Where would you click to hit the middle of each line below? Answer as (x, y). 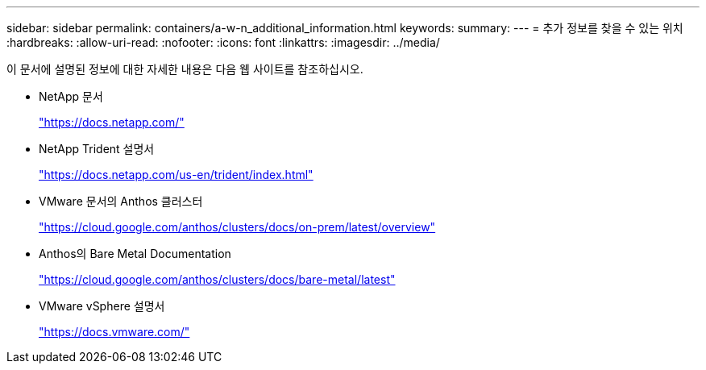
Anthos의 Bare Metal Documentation (135, 254)
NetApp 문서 (71, 96)
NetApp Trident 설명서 (97, 149)
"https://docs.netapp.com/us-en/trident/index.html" (176, 175)
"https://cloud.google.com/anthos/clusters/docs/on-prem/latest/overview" (237, 227)
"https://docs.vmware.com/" (114, 332)
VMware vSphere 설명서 (102, 306)
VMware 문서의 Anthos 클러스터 (121, 201)
